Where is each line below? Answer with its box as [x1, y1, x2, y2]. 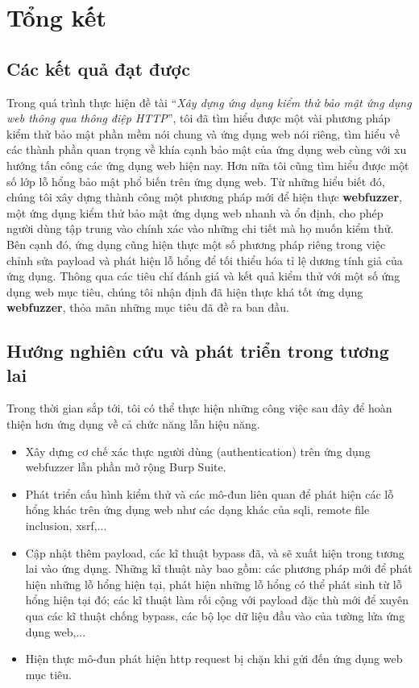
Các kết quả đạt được [6, 56, 191, 81]
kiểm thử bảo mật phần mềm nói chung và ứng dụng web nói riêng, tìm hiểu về [6, 125, 400, 142]
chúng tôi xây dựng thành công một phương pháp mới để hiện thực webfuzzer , [6, 189, 402, 205]
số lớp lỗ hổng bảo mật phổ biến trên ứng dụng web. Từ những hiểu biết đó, [6, 172, 385, 189]
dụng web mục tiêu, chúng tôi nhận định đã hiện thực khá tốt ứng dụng [6, 283, 363, 300]
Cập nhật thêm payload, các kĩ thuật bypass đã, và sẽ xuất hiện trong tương [25, 544, 404, 561]
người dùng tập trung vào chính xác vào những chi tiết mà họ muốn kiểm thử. [6, 220, 394, 237]
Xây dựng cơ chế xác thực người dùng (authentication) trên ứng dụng [25, 442, 371, 459]
